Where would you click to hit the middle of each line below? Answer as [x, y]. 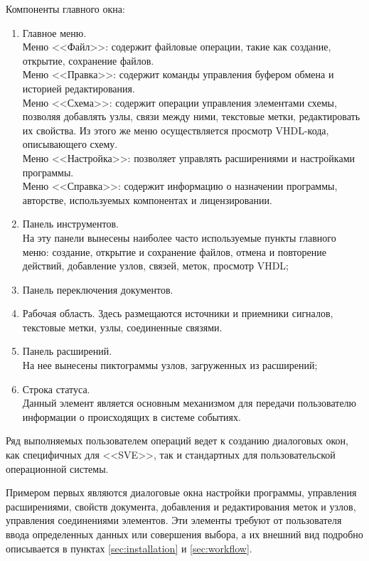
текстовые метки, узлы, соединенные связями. [122, 327]
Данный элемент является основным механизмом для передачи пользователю [189, 403]
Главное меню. [54, 32]
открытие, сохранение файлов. [88, 60]
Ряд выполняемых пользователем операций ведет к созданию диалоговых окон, [177, 440]
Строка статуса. [56, 389]
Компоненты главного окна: [65, 9]
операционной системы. [57, 468]
